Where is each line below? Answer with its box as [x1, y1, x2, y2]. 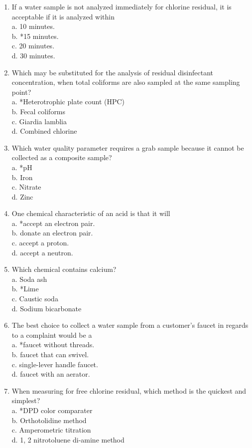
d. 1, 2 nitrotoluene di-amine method [11, 434, 125, 445]
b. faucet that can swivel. [11, 349, 89, 359]
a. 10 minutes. [11, 21, 55, 31]
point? [11, 86, 31, 97]
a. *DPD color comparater [11, 405, 93, 415]
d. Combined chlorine [11, 126, 77, 136]
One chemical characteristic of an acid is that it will [11, 208, 170, 219]
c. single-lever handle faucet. [11, 359, 98, 369]
